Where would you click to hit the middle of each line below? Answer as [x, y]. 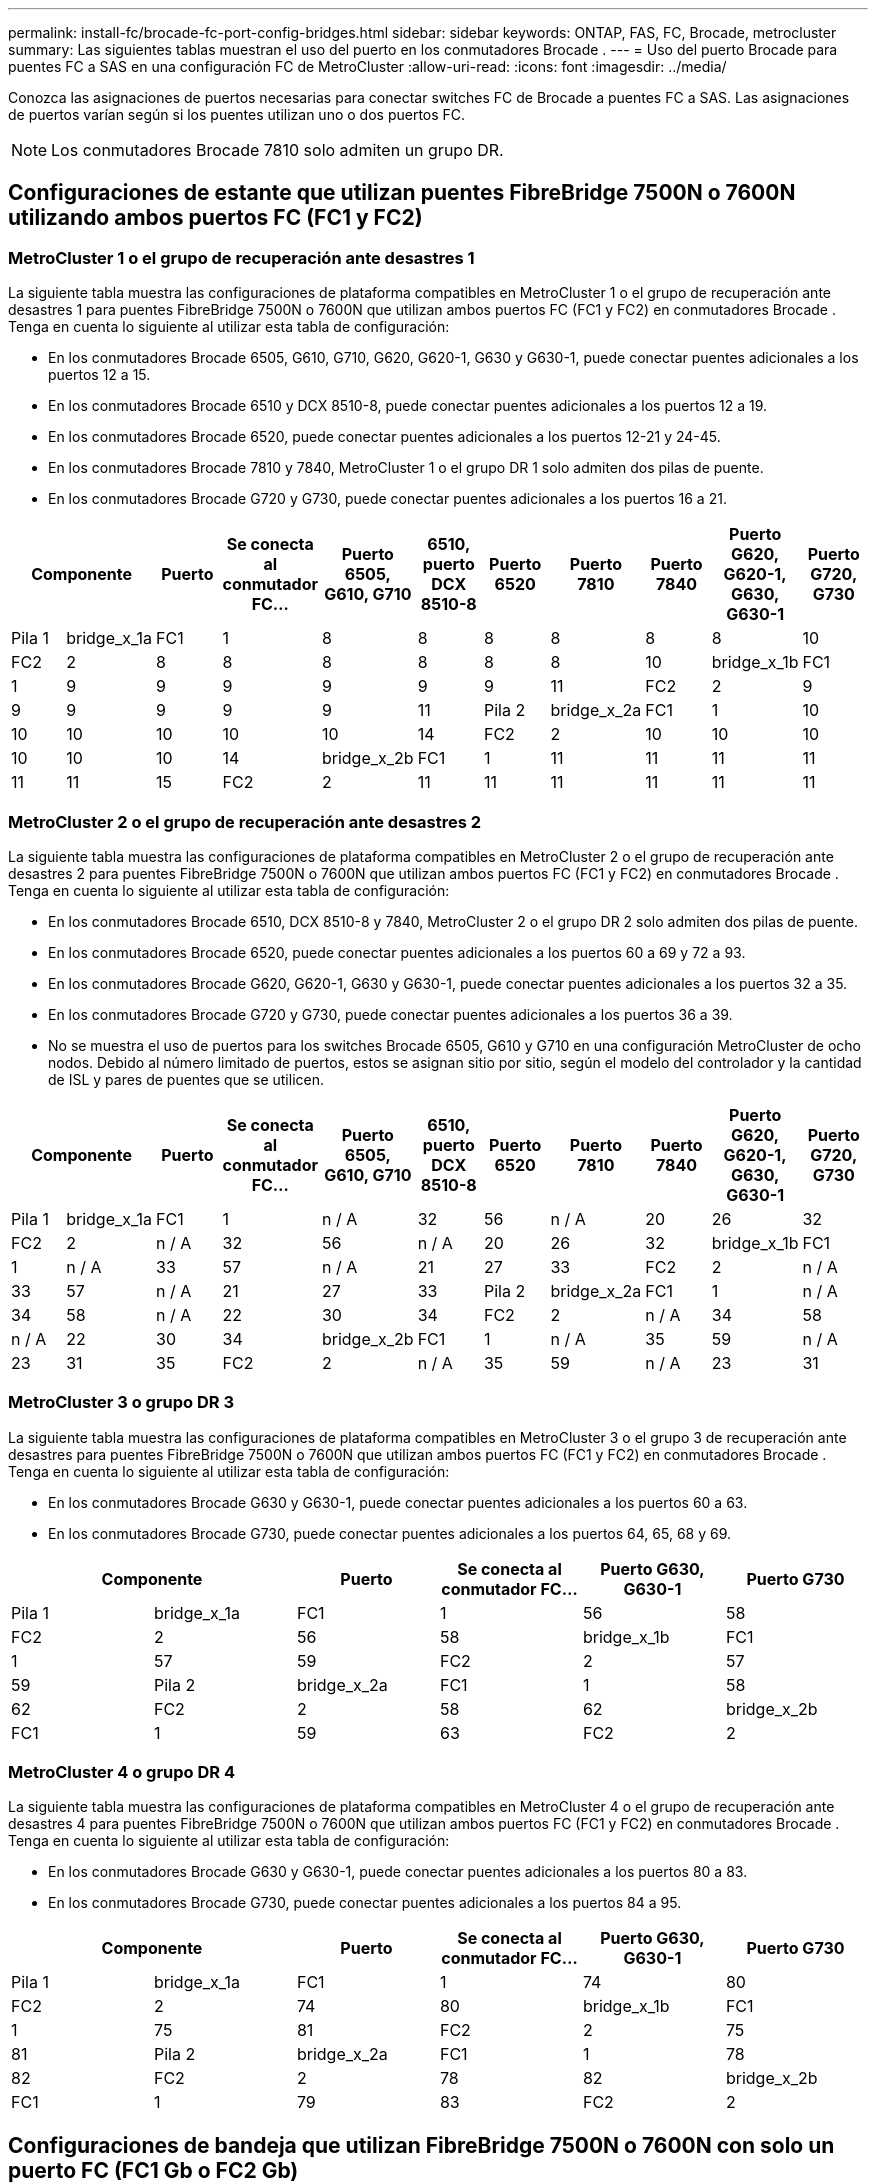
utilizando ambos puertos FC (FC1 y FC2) [215, 218]
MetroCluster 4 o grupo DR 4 [122, 1772]
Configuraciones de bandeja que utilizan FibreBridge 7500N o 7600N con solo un [421, 2145]
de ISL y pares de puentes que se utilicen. [186, 1079]
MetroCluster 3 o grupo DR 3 [121, 1402]
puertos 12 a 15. [99, 375]
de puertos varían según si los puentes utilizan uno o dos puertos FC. [237, 114]
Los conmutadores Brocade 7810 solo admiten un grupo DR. [277, 150]
